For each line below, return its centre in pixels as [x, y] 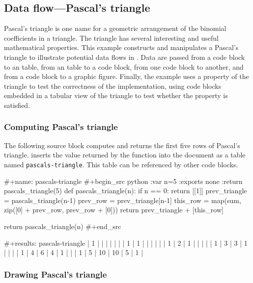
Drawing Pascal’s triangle [56, 274]
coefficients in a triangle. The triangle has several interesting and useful [111, 38]
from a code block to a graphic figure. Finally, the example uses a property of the [126, 76]
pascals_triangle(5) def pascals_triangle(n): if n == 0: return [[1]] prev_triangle [126, 191]
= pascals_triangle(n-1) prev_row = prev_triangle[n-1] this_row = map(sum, [123, 200]
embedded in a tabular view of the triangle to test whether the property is [116, 95]
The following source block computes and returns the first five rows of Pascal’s [122, 145]
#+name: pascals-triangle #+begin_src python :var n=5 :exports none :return [123, 181]
